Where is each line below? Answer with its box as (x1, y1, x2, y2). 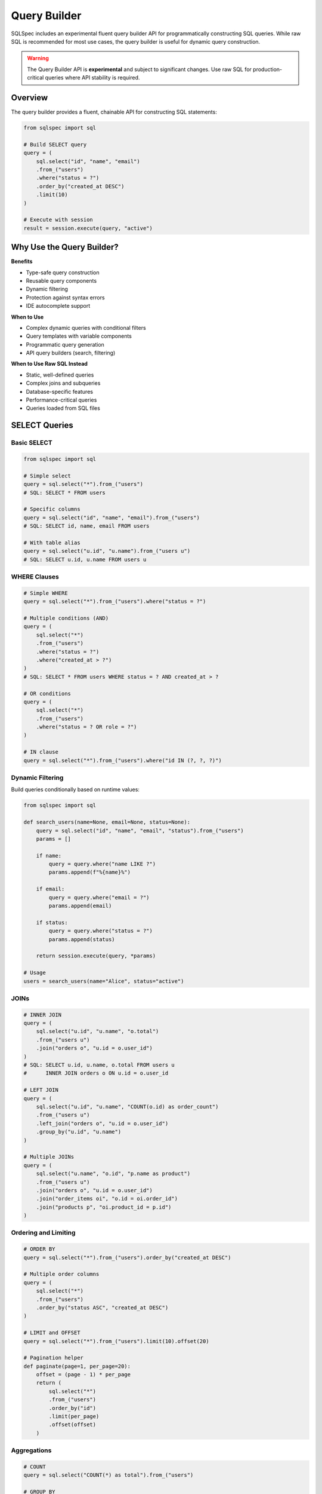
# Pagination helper (23, 1354, 83, 1361)
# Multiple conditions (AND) (23, 615, 109, 622)
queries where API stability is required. (45, 74, 140, 81)
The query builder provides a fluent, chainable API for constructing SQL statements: (11, 108, 217, 116)
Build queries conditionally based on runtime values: (11, 786, 140, 793)
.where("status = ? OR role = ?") (36, 724, 137, 730)
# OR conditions (23, 690, 72, 697)
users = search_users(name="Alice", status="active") (23, 978, 184, 984)
